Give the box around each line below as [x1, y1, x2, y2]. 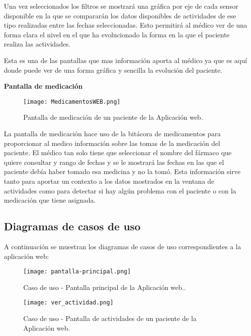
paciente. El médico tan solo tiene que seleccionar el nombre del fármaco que [4, 147, 232, 158]
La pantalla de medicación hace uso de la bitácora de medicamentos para [4, 128, 221, 138]
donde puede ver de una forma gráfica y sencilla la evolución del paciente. [4, 64, 222, 75]
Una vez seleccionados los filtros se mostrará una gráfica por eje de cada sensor [4, 1, 238, 11]
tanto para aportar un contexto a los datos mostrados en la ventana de [4, 176, 215, 186]
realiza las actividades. [4, 39, 71, 49]
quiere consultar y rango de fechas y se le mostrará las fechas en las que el [4, 157, 224, 167]
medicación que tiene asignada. [4, 195, 96, 205]
